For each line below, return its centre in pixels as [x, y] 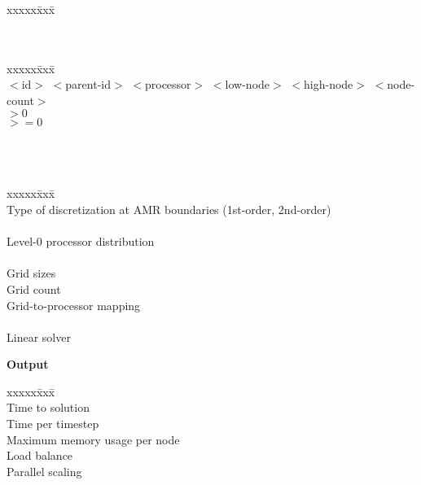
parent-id [88, 84]
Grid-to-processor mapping [74, 305]
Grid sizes [31, 273]
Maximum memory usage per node [93, 439]
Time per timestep [53, 424]
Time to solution [48, 407]
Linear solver [39, 336]
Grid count [34, 288]
